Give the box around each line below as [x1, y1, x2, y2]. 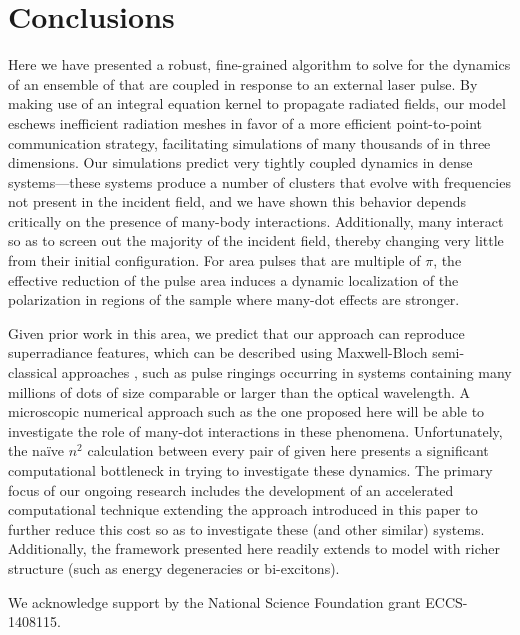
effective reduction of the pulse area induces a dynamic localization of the [8, 269, 459, 290]
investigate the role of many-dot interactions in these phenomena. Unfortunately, [8, 420, 503, 441]
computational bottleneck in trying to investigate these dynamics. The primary [8, 460, 493, 480]
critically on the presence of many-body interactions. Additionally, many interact [8, 210, 504, 231]
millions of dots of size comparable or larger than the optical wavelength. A [8, 381, 470, 402]
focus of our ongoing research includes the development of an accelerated [8, 479, 454, 500]
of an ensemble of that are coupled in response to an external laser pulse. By [8, 73, 478, 94]
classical [8, 362, 58, 383]
